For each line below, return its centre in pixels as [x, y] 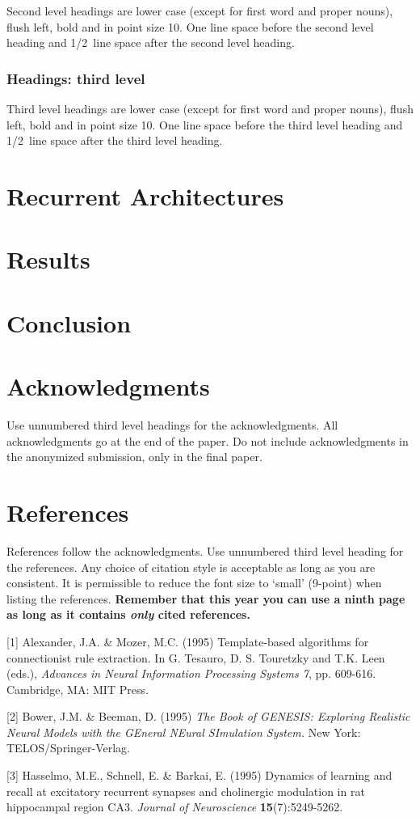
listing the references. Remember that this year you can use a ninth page [206, 598]
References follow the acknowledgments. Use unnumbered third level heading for [205, 550]
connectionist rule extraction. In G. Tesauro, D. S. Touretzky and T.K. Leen [196, 657]
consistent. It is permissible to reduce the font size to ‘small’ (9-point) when [194, 583]
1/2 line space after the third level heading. [115, 140]
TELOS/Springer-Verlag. [68, 748]
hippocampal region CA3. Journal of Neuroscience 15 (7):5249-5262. [175, 807]
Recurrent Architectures [145, 195]
